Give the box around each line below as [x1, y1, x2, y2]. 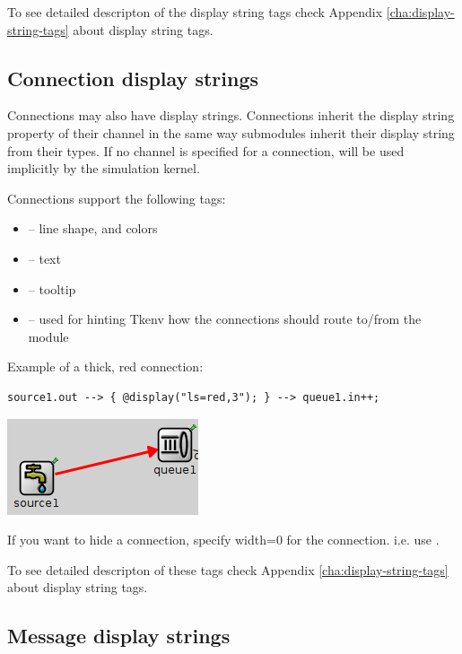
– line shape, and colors [28, 219, 158, 238]
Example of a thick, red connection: [7, 357, 204, 376]
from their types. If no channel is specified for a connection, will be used [7, 141, 405, 160]
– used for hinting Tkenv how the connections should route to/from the [28, 310, 422, 328]
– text [28, 249, 61, 267]
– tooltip [28, 279, 76, 298]
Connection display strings [7, 64, 259, 92]
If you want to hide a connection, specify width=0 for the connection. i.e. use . [7, 530, 440, 549]
